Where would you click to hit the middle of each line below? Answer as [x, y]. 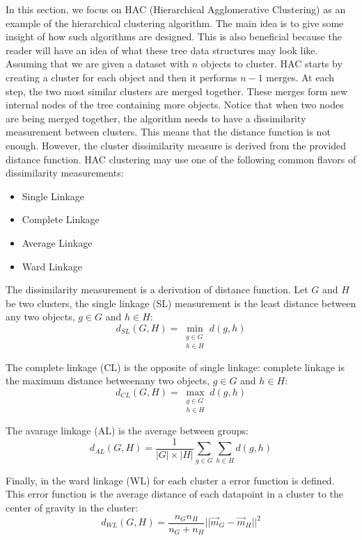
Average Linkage [57, 242]
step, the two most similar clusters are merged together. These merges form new [177, 91]
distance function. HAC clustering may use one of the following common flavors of [181, 159]
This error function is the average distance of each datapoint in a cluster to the [175, 494]
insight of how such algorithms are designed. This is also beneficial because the [174, 36]
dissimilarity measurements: [65, 173]
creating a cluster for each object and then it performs [121, 77]
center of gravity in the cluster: [72, 507]
